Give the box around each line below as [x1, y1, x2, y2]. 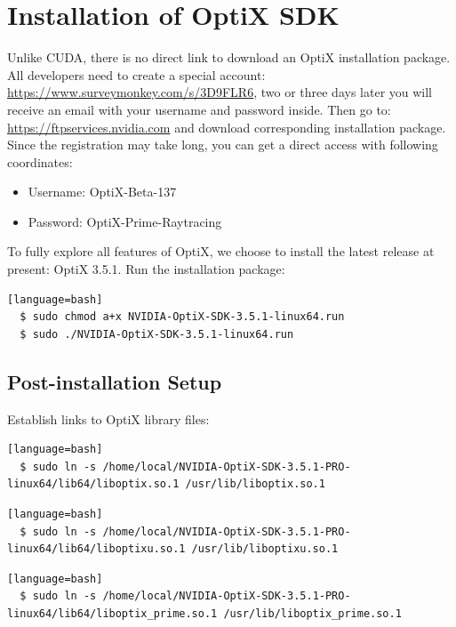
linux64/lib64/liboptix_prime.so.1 [7, 607, 218, 620]
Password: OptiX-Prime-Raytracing [28, 212, 222, 230]
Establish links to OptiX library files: [7, 409, 210, 428]
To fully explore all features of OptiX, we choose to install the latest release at [7, 242, 435, 261]
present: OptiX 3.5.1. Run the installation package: [7, 260, 285, 278]
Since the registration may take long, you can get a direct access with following [7, 135, 438, 154]
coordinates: [7, 152, 73, 171]
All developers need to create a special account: [7, 65, 266, 84]
